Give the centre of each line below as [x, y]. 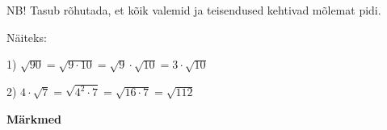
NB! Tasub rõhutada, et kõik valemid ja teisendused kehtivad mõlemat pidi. [194, 10]
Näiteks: [27, 37]
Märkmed [34, 118]
